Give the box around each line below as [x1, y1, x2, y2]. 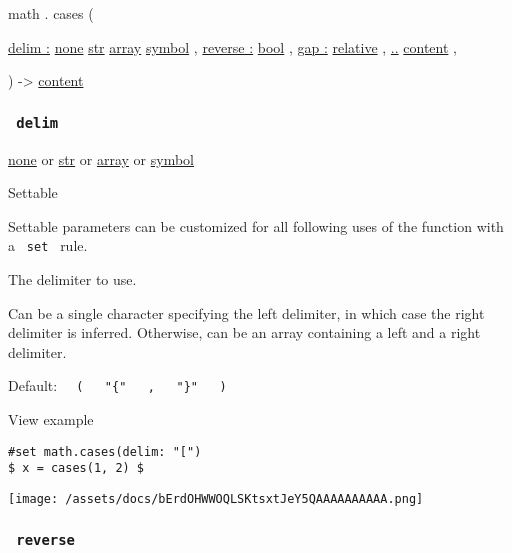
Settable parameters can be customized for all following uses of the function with [8, 215, 504, 236]
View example [8, 409, 94, 430]
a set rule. [8, 235, 88, 256]
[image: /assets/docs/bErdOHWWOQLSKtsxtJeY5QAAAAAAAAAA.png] [8, 491, 424, 506]
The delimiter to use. [8, 269, 137, 289]
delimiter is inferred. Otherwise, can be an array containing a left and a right [8, 322, 481, 343]
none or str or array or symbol [8, 148, 195, 169]
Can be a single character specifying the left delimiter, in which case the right [8, 302, 485, 323]
